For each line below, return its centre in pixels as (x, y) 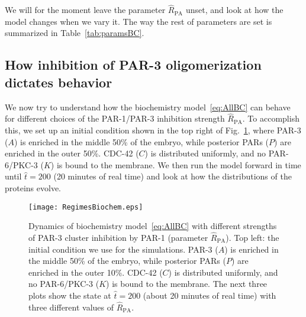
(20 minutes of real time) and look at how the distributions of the (173, 176)
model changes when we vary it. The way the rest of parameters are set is (138, 21)
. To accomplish (271, 118)
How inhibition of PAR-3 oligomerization (133, 65)
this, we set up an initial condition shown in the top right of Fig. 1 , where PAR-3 (153, 130)
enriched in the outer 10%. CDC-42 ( (96, 272)
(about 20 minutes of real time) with (210, 295)
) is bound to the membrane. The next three (187, 284)
